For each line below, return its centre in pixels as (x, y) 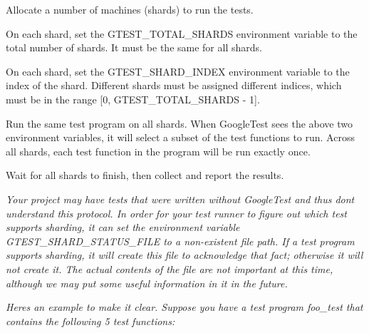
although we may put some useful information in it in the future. (147, 283)
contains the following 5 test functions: (90, 321)
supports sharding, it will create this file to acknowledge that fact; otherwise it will (184, 255)
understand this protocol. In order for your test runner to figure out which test (176, 213)
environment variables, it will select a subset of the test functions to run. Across (180, 137)
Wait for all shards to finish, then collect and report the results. (145, 175)
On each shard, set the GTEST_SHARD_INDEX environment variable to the (178, 71)
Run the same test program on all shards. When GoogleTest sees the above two (179, 123)
